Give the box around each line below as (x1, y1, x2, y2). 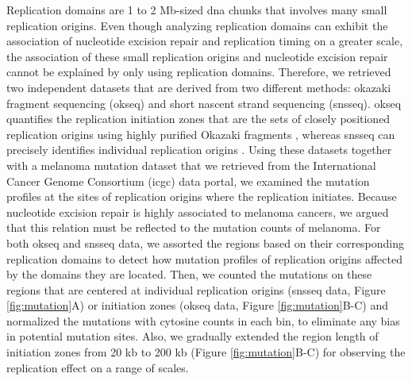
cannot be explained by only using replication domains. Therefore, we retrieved (6, 63, 391, 80)
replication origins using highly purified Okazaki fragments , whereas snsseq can (6, 125, 395, 142)
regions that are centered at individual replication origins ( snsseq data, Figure (6, 281, 386, 298)
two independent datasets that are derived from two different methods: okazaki (6, 79, 391, 95)
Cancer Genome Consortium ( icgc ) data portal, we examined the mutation (6, 172, 370, 189)
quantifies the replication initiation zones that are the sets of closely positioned (6, 110, 391, 127)
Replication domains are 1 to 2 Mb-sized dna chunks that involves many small (6, 2, 387, 17)
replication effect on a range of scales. (6, 359, 189, 375)
